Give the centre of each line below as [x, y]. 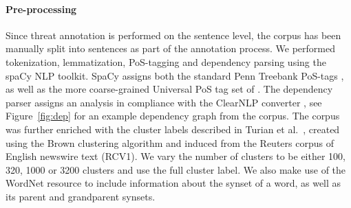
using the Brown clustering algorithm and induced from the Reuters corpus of [170, 142]
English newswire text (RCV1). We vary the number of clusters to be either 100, [175, 156]
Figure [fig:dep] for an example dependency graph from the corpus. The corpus [173, 116]
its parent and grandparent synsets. [81, 196]
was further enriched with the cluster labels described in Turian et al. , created [173, 129]
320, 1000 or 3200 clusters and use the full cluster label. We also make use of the [176, 169]
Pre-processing [41, 9]
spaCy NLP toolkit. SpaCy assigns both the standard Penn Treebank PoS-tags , [175, 75]
